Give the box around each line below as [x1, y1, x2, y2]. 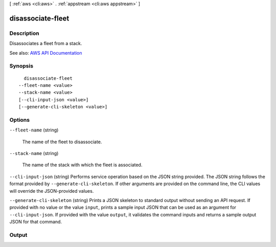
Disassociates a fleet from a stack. [9, 40, 82, 47]
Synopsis [9, 62, 33, 70]
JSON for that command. [9, 219, 62, 225]
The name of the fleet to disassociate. [22, 139, 102, 145]
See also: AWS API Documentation [9, 50, 82, 56]
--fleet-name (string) [9, 127, 59, 133]
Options [9, 116, 30, 123]
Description [9, 30, 39, 37]
